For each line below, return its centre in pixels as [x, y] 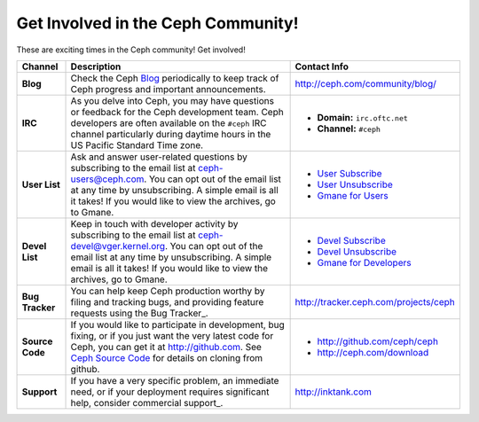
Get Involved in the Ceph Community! [157, 23]
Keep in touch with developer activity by [154, 223]
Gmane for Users [353, 195]
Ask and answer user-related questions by [159, 157]
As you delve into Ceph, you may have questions [173, 100]
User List [41, 184]
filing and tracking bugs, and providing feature [167, 301]
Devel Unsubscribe [357, 251]
